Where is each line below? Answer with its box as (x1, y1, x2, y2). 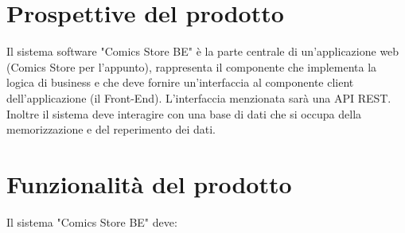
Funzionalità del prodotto (6, 167, 292, 200)
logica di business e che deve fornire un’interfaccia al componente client (6, 74, 354, 91)
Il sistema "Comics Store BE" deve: (6, 213, 177, 230)
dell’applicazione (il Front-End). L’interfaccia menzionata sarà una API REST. (6, 89, 391, 106)
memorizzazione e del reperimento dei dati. (6, 121, 216, 138)
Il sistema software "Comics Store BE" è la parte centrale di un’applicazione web (6, 43, 399, 60)
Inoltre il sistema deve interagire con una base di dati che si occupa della (6, 105, 362, 122)
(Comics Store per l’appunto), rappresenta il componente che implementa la (6, 58, 377, 75)
